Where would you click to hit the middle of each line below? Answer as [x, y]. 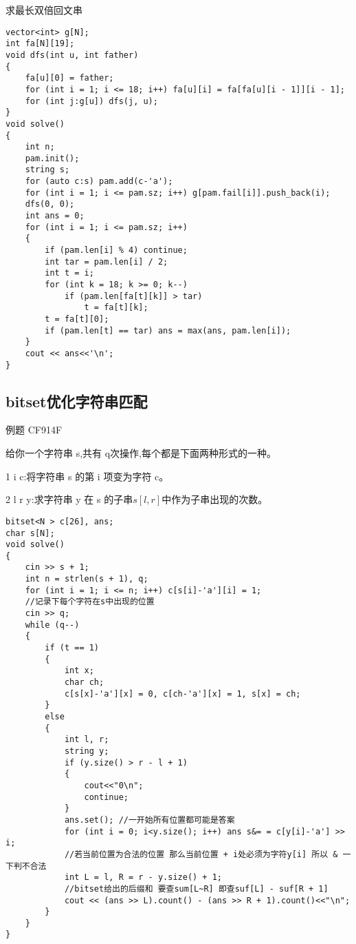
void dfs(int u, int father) [72, 55]
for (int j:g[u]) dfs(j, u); [91, 101]
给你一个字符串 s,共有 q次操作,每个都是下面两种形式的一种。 [141, 453]
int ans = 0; [55, 216]
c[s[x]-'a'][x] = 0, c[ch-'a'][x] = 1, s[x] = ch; [182, 694]
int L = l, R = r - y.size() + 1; [143, 878]
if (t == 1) [72, 648]
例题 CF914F [34, 430]
